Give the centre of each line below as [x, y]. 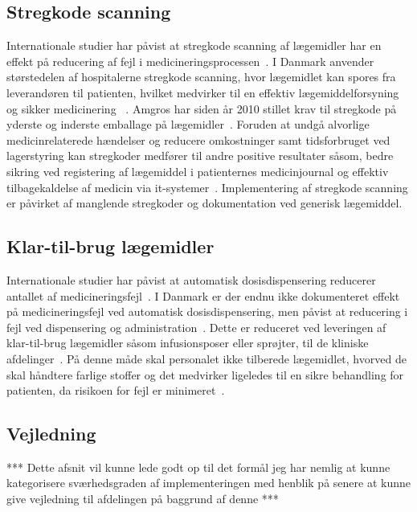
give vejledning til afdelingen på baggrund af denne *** [143, 499]
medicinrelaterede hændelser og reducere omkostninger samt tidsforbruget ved [198, 139]
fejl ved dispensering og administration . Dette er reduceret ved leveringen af [196, 327]
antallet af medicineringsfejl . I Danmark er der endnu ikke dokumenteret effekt [203, 295]
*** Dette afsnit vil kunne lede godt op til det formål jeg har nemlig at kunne [198, 467]
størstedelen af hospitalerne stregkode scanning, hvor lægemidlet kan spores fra [201, 77]
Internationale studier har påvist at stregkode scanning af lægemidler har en [194, 45]
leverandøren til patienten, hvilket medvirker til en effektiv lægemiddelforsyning [203, 92]
